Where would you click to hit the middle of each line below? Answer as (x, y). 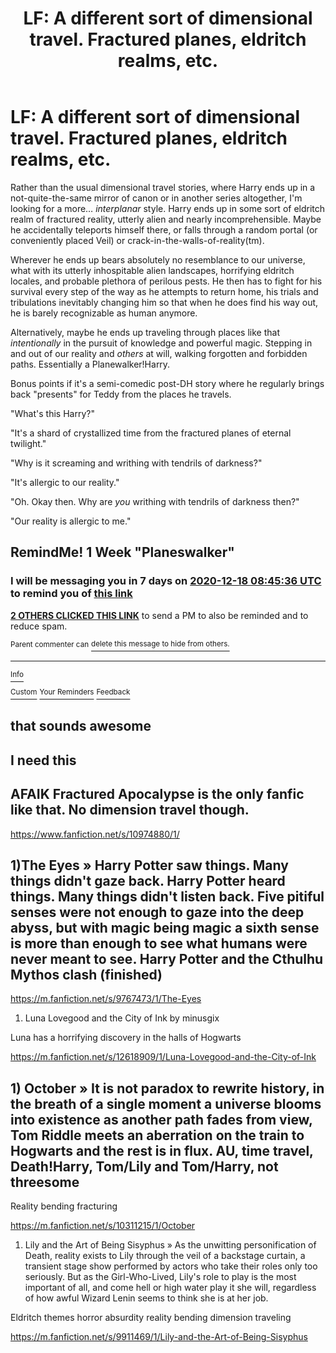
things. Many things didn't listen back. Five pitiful (167, 896)
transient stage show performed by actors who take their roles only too (171, 1266)
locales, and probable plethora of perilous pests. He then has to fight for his (166, 281)
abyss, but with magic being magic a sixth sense (165, 927)
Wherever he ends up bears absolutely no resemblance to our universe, (158, 259)
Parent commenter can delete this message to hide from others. (120, 644)
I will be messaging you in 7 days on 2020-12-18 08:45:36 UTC (166, 581)
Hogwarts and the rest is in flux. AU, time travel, (162, 1150)
